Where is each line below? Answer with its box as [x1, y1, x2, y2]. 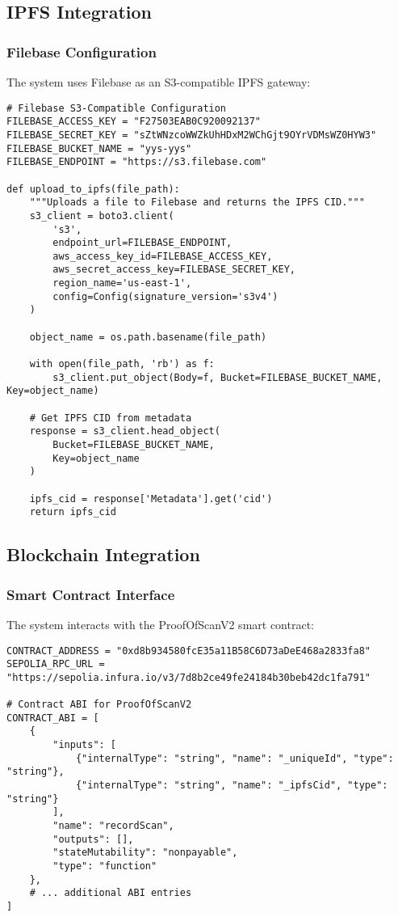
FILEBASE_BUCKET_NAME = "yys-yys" [6, 142, 192, 154]
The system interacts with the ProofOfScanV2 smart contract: [6, 615, 314, 632]
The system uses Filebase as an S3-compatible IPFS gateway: [6, 74, 311, 90]
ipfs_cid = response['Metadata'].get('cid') [29, 492, 273, 505]
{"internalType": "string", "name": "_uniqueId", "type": [75, 752, 394, 764]
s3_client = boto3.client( [29, 209, 174, 222]
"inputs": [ [52, 739, 117, 751]
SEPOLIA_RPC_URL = [6, 658, 105, 670]
